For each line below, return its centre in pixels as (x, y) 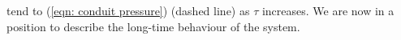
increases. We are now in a (328, 10)
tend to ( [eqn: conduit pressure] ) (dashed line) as (128, 10)
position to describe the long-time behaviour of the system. (153, 26)
